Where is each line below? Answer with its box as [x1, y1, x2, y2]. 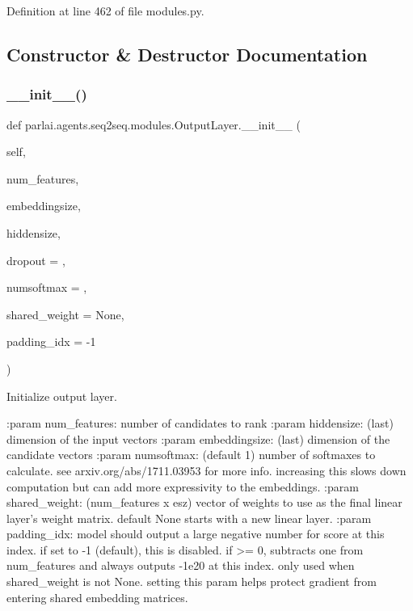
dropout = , [6, 251, 65, 268]
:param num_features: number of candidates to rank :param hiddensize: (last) [6, 415, 394, 432]
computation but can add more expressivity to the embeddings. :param [6, 478, 359, 495]
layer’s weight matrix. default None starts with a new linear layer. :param [6, 509, 372, 526]
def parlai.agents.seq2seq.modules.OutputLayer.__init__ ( [6, 116, 301, 133]
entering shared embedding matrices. [6, 588, 188, 605]
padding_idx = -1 [6, 333, 96, 350]
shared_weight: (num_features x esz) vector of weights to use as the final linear [6, 494, 402, 511]
